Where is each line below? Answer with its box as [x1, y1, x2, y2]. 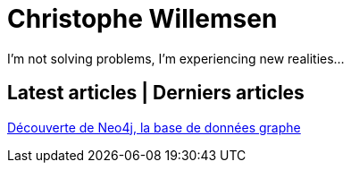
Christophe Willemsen [7, 4, 278, 34]
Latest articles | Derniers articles [7, 81, 305, 105]
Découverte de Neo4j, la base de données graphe [7, 119, 301, 135]
